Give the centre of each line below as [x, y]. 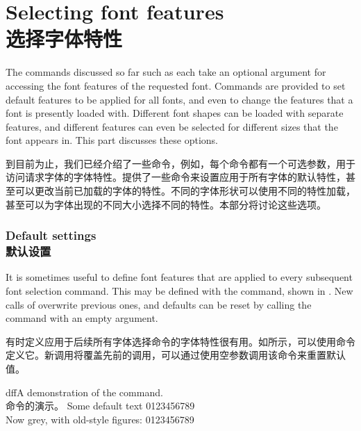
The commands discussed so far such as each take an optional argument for [166, 72]
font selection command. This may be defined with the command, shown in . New [179, 290]
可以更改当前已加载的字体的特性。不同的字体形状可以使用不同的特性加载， [185, 191]
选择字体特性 [64, 39]
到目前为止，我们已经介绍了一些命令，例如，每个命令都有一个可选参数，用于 [180, 163]
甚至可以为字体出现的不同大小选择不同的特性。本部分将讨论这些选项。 [166, 204]
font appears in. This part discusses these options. [112, 140]
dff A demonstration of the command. [84, 392]
